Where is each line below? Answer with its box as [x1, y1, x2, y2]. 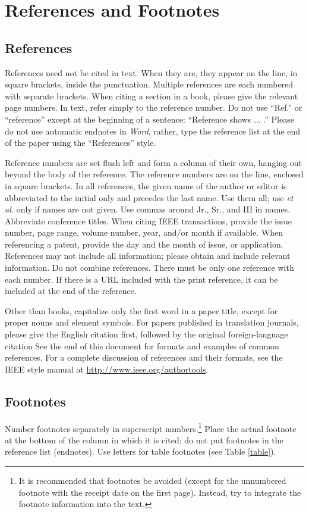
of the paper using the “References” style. [5, 136, 156, 149]
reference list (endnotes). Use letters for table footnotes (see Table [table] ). [5, 445, 276, 458]
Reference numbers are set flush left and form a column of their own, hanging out [5, 156, 302, 168]
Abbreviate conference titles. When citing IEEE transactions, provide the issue [5, 214, 292, 227]
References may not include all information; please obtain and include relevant [5, 249, 291, 262]
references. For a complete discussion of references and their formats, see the [5, 351, 283, 364]
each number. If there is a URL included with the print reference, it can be [5, 273, 278, 285]
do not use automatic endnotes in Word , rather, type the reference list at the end [5, 124, 301, 137]
